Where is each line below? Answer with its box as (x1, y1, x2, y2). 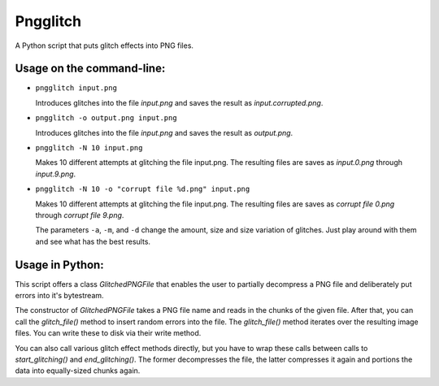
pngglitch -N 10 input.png (35, 143, 143, 153)
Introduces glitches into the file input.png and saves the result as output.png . (35, 128, 293, 137)
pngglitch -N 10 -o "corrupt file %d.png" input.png (35, 184, 250, 194)
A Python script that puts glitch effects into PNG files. (15, 41, 194, 50)
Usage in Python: (15, 258, 105, 271)
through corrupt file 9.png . (35, 210, 124, 219)
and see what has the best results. (35, 236, 150, 246)
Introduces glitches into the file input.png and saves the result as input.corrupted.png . (35, 98, 324, 107)
